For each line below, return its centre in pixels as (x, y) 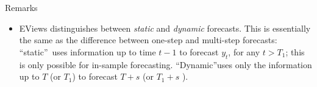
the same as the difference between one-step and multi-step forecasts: (148, 40)
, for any (244, 51)
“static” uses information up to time (87, 51)
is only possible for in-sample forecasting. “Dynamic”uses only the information (166, 64)
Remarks (21, 7)
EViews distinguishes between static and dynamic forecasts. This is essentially (165, 28)
